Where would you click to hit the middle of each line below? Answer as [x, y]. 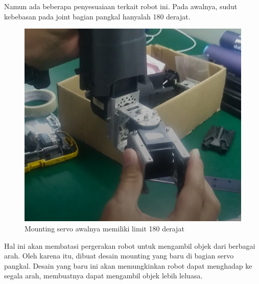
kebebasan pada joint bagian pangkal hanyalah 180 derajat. [97, 16]
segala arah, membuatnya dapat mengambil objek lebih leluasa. [103, 276]
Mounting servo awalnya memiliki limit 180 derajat [104, 229]
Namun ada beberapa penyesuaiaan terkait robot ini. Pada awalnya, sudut [121, 6]
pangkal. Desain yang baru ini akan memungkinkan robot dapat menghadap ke [128, 265]
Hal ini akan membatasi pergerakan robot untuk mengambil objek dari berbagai [130, 245]
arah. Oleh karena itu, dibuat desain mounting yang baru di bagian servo [119, 256]
